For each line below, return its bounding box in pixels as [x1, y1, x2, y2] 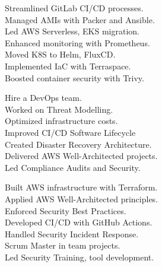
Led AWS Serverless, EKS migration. [5, 25, 140, 37]
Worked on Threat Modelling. [5, 103, 113, 115]
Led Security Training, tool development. [5, 250, 154, 263]
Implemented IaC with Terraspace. [5, 59, 131, 72]
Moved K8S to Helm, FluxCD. [5, 48, 116, 61]
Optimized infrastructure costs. [5, 115, 118, 127]
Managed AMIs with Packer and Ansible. [5, 13, 155, 26]
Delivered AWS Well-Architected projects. [5, 150, 158, 162]
